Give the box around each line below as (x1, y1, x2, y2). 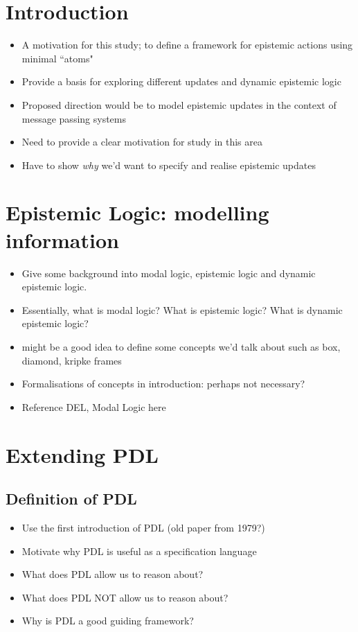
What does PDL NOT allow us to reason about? (21, 590, 229, 604)
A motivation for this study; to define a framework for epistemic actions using (21, 37, 353, 52)
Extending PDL (6, 440, 159, 468)
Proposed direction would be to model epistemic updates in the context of (21, 97, 337, 112)
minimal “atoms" (21, 51, 93, 65)
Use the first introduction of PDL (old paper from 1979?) (21, 520, 265, 534)
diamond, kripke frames (21, 353, 122, 367)
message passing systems (21, 111, 127, 125)
